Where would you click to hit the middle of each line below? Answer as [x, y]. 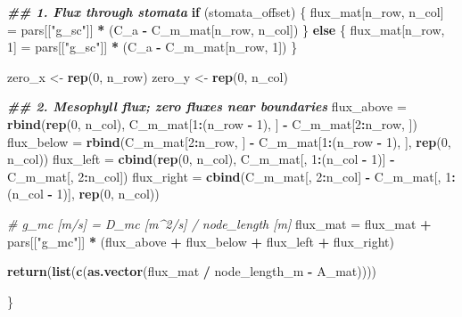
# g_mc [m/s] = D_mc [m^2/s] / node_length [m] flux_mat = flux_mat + [219, 223]
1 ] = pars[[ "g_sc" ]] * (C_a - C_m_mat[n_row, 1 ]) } [153, 47]
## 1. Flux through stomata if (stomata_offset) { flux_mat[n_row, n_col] [226, 12]
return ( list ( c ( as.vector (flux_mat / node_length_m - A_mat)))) [192, 271]
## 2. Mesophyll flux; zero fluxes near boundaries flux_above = [207, 106]
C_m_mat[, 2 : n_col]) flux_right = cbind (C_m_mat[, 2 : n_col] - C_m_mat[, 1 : [231, 176]
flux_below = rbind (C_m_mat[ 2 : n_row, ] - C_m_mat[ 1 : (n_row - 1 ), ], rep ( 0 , [229, 141]
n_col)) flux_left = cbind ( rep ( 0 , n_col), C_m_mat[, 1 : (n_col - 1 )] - [201, 159]
